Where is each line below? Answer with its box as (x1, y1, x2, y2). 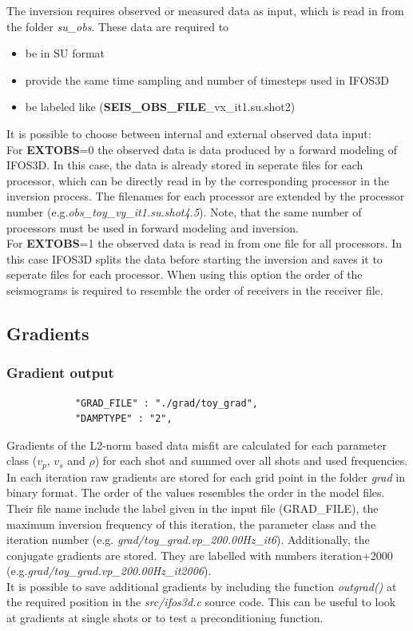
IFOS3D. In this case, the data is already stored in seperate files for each (6, 157, 363, 173)
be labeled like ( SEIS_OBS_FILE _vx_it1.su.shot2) (25, 98, 296, 115)
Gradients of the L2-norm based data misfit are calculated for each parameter (6, 436, 387, 453)
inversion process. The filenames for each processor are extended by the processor (6, 188, 405, 204)
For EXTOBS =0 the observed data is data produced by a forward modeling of (6, 141, 397, 157)
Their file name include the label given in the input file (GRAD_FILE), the (6, 499, 379, 516)
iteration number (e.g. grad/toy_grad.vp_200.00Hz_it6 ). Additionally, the (6, 531, 370, 548)
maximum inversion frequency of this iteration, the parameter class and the (6, 515, 376, 532)
